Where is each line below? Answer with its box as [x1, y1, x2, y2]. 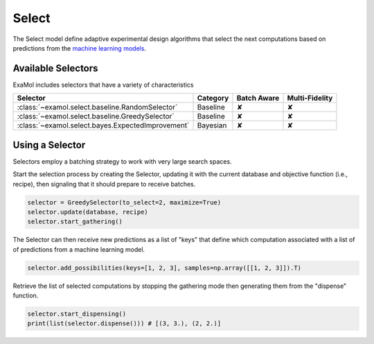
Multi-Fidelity [287, 94, 333, 103]
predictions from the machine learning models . [12, 44, 147, 52]
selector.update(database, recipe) [27, 208, 148, 216]
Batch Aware [236, 94, 280, 103]
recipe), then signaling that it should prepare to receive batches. [12, 180, 196, 188]
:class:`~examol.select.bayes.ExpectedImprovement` [17, 121, 190, 130]
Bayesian [197, 121, 227, 130]
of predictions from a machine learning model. [12, 245, 145, 253]
